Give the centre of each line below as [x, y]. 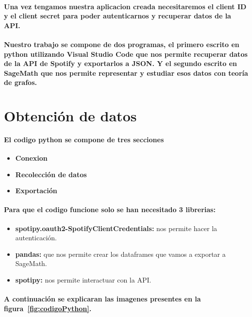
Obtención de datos [70, 116]
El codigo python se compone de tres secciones [84, 139]
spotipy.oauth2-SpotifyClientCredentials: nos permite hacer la [116, 228]
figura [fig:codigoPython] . [48, 308]
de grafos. [20, 82]
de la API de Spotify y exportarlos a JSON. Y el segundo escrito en [121, 63]
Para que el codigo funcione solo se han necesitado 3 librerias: [110, 209]
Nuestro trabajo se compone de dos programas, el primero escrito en [122, 44]
